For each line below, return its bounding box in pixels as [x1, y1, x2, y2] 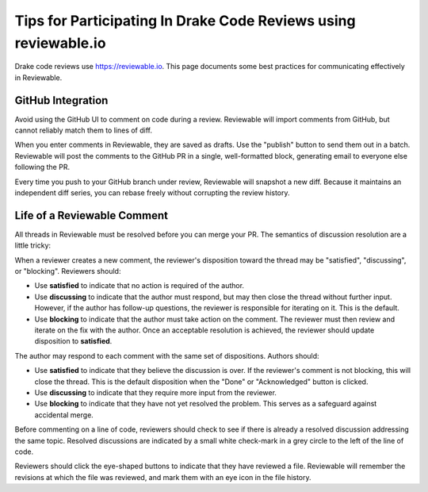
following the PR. [14, 163, 71, 172]
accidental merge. [34, 409, 94, 420]
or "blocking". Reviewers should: [14, 267, 121, 276]
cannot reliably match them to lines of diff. [14, 125, 152, 135]
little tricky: [14, 240, 52, 250]
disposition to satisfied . [34, 336, 113, 346]
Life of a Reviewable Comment [14, 209, 168, 222]
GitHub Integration [14, 94, 109, 107]
